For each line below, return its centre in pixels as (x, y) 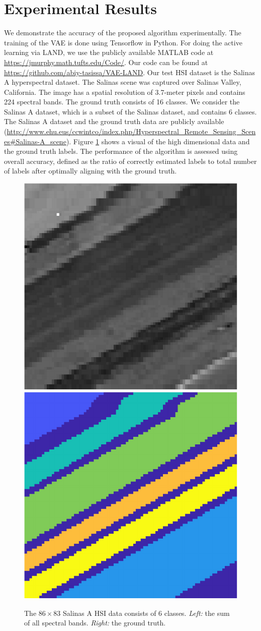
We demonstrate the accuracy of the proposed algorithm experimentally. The (123, 33)
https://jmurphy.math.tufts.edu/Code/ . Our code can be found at (106, 62)
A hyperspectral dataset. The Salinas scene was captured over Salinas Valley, (123, 82)
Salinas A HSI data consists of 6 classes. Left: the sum (146, 613)
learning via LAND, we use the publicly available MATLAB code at (109, 52)
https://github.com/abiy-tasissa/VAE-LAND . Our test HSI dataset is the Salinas (130, 72)
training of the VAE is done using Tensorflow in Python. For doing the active (123, 42)
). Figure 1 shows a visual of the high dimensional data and (158, 141)
